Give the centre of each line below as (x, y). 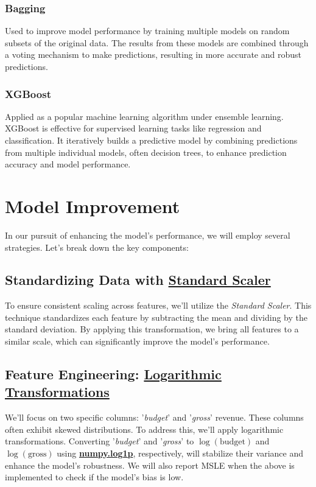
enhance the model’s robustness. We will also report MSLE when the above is (150, 465)
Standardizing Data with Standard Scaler (138, 280)
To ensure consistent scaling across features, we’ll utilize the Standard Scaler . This (158, 305)
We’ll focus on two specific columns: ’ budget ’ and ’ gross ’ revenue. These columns (154, 417)
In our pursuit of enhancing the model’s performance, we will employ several (148, 235)
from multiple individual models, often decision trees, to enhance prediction (146, 152)
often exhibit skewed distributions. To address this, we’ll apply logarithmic (144, 429)
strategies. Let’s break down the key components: (97, 247)
